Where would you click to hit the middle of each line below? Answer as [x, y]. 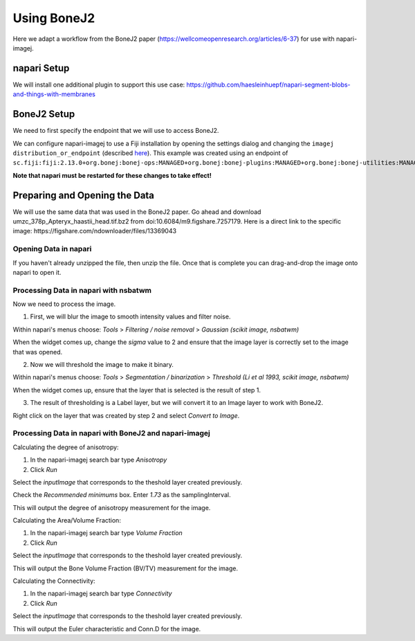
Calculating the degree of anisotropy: [66, 447]
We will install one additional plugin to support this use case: [99, 84]
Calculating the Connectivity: [54, 581]
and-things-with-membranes [54, 94]
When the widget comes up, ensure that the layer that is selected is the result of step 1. [137, 390]
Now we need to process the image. [64, 304]
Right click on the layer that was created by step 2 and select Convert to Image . [126, 415]
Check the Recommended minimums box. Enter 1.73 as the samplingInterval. [122, 495]
